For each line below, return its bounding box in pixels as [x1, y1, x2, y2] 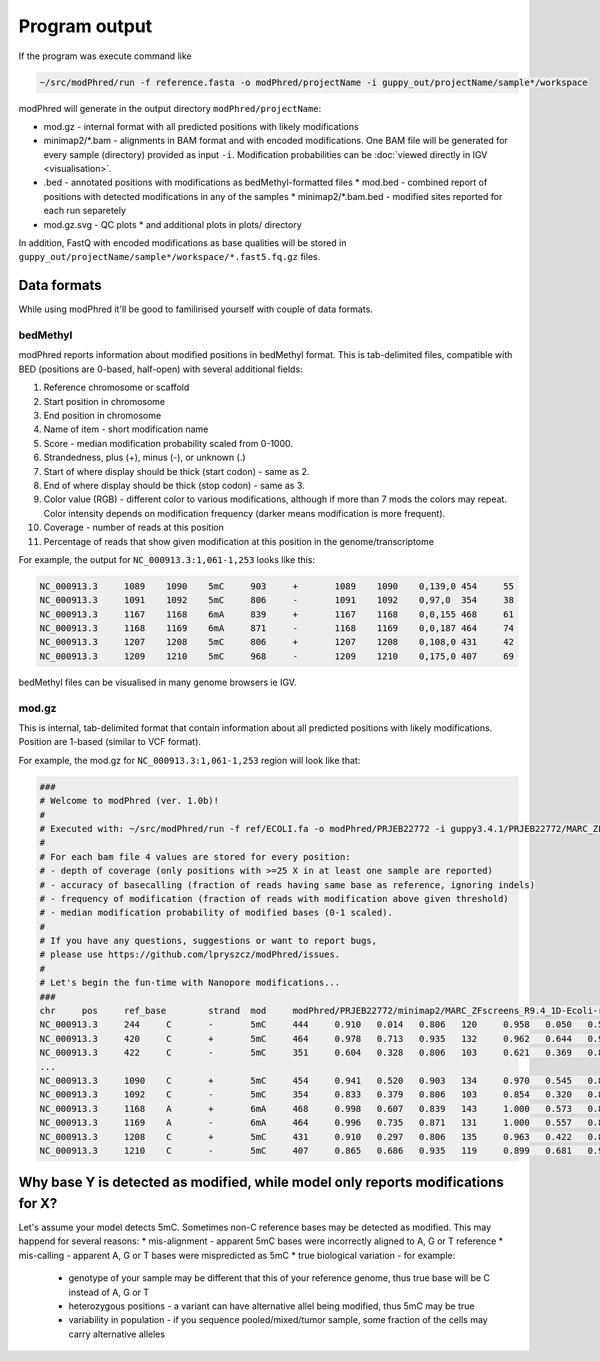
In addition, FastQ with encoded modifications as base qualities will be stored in [18, 237, 347, 249]
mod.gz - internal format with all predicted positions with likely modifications [43, 120, 359, 132]
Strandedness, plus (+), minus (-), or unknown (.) [43, 451, 246, 464]
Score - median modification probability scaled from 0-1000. [43, 437, 294, 449]
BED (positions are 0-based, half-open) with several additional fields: [18, 363, 304, 375]
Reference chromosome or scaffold [43, 381, 190, 394]
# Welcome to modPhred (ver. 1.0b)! [39, 795, 220, 807]
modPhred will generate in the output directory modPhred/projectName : [18, 102, 322, 114]
